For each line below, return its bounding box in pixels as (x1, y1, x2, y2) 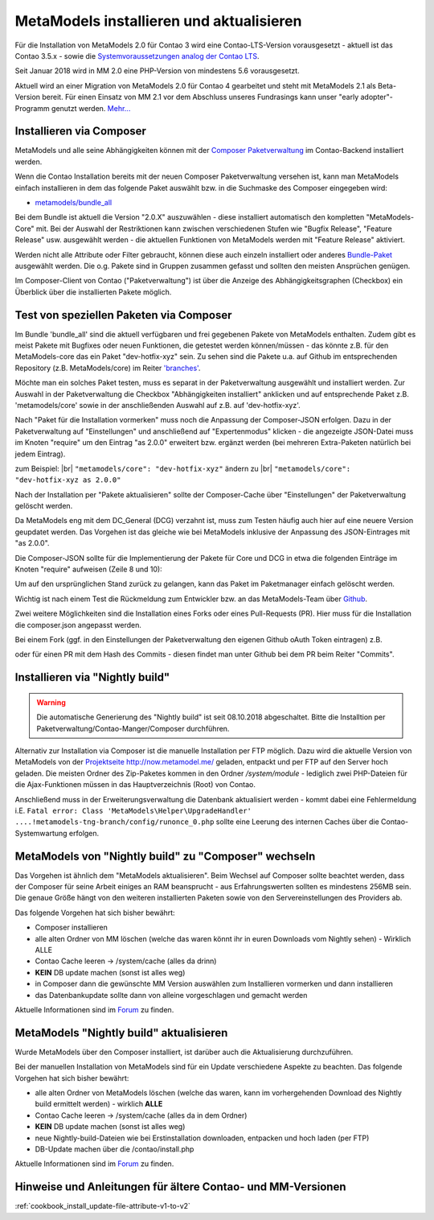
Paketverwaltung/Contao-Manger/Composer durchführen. (36, 723, 230, 733)
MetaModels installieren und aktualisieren (14, 12, 302, 30)
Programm (14, 103, 50, 113)
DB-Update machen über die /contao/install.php (35, 1144, 194, 1154)
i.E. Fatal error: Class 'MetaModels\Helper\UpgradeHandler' (14, 806, 252, 815)
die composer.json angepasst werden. (14, 620, 142, 629)
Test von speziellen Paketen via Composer (14, 308, 232, 322)
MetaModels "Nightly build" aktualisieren (14, 1026, 228, 1040)
